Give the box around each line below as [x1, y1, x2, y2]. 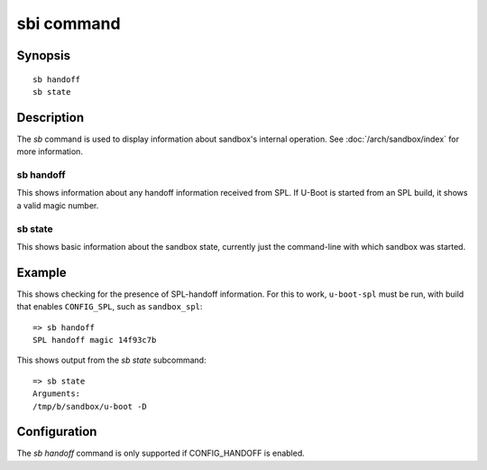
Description [16, 109, 85, 125]
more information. [16, 146, 83, 157]
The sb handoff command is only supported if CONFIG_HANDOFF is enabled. [16, 447, 306, 459]
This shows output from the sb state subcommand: [16, 355, 207, 365]
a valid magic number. [16, 199, 99, 211]
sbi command [16, 14, 121, 33]
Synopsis [16, 48, 71, 63]
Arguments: [32, 389, 81, 399]
